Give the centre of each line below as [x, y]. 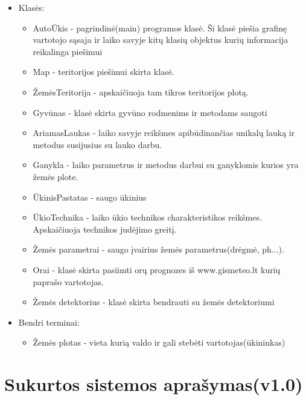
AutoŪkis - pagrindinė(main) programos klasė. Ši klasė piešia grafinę [160, 27]
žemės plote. [56, 176]
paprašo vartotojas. [68, 281]
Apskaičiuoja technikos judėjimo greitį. [105, 229]
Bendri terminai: [49, 322]
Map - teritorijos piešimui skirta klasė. [104, 72]
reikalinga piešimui [68, 51]
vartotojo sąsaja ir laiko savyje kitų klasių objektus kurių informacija [161, 40]
